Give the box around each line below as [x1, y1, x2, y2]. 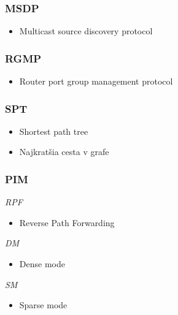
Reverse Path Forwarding [19, 216, 115, 229]
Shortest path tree [19, 124, 88, 137]
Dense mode [19, 257, 65, 270]
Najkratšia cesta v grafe [19, 145, 109, 158]
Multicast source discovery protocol [19, 25, 153, 37]
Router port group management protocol [19, 75, 173, 88]
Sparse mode [19, 298, 68, 311]
